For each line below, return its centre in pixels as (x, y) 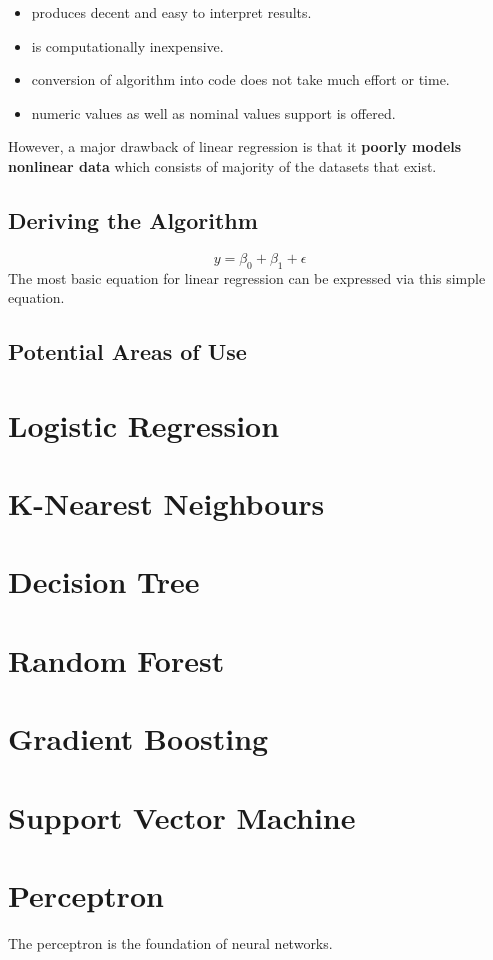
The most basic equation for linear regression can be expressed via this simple (247, 277)
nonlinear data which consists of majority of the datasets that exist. (222, 165)
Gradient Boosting (138, 738)
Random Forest (116, 659)
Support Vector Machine (182, 816)
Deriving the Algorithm (133, 219)
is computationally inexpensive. (127, 45)
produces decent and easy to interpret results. (171, 12)
